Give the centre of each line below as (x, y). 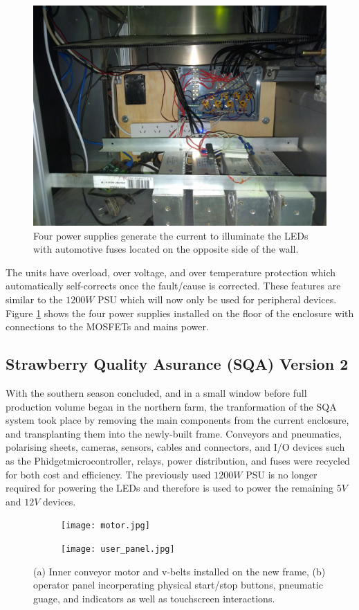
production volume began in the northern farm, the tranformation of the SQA (171, 406)
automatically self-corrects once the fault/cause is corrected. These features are (173, 286)
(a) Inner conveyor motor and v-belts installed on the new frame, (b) (179, 571)
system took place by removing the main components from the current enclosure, (177, 420)
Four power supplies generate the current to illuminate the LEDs (171, 235)
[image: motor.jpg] (105, 526)
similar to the (34, 299)
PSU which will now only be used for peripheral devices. (217, 299)
